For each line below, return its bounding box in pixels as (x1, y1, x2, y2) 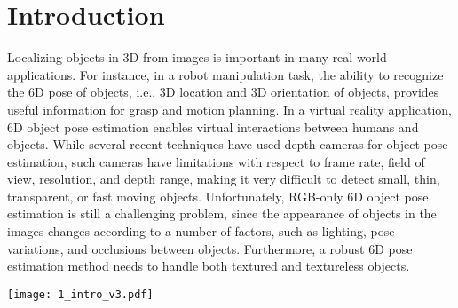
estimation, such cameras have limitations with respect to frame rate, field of (7, 152, 425, 170)
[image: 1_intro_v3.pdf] (7, 288, 154, 301)
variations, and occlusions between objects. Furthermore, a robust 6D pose (7, 239, 413, 257)
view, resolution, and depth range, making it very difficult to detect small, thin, (7, 170, 440, 188)
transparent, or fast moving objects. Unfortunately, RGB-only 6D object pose (7, 186, 429, 205)
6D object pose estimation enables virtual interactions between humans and (7, 117, 419, 136)
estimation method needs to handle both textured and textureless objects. (7, 257, 410, 275)
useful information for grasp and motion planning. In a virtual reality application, (7, 99, 452, 118)
